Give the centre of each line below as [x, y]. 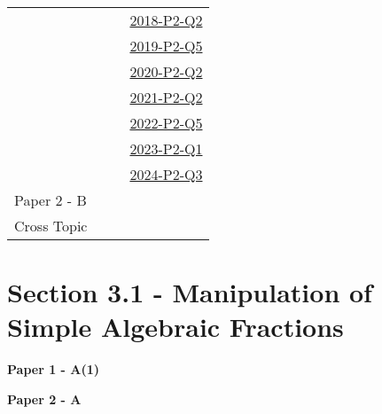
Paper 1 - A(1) [54, 369]
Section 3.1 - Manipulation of [190, 292]
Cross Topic [51, 226]
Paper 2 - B [51, 200]
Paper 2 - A [44, 398]
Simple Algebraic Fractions [175, 327]
